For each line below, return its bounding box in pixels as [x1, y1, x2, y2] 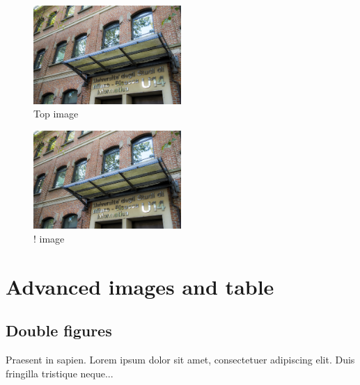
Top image [33, 106, 79, 121]
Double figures [6, 320, 112, 341]
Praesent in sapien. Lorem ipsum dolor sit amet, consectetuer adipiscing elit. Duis [6, 352, 355, 367]
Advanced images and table [6, 272, 274, 300]
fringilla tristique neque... [6, 366, 114, 380]
